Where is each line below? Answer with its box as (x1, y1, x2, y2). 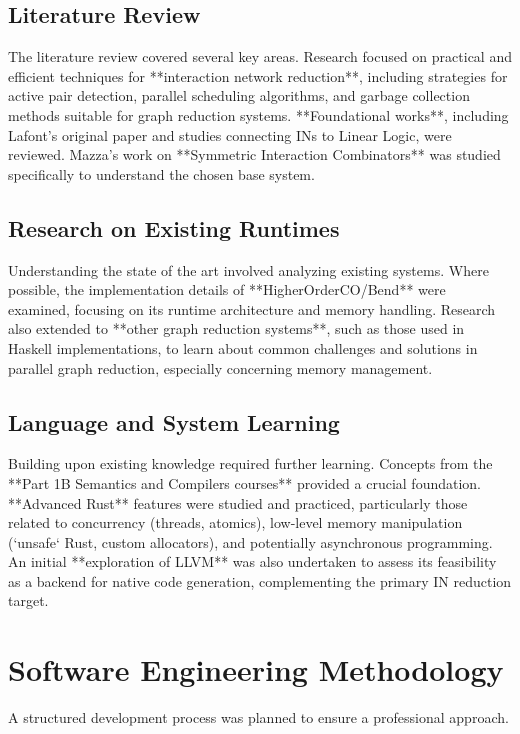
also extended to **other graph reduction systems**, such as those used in (8, 318, 465, 339)
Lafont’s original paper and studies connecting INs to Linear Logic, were (8, 124, 452, 145)
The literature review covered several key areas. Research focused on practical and (8, 46, 512, 67)
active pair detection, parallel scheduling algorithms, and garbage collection (8, 85, 470, 106)
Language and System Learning (8, 406, 340, 437)
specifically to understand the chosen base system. (8, 163, 315, 184)
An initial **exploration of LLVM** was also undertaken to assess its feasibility (8, 551, 497, 572)
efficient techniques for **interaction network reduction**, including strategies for (8, 65, 508, 86)
